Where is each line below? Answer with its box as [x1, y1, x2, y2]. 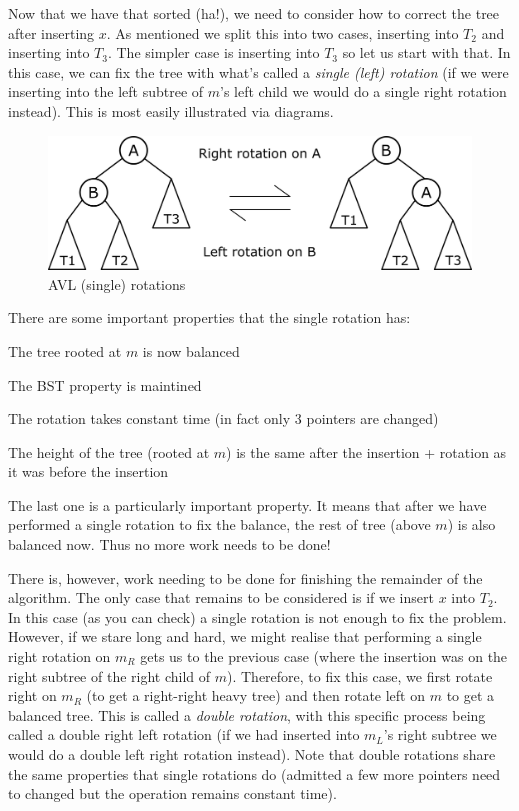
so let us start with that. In [342, 42, 511, 63]
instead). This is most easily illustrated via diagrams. [8, 100, 334, 121]
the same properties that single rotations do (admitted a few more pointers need [8, 763, 501, 784]
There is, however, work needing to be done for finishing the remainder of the [8, 567, 483, 588]
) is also [447, 514, 496, 535]
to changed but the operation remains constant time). [8, 783, 337, 804]
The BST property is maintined [8, 374, 202, 395]
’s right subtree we [383, 724, 497, 745]
